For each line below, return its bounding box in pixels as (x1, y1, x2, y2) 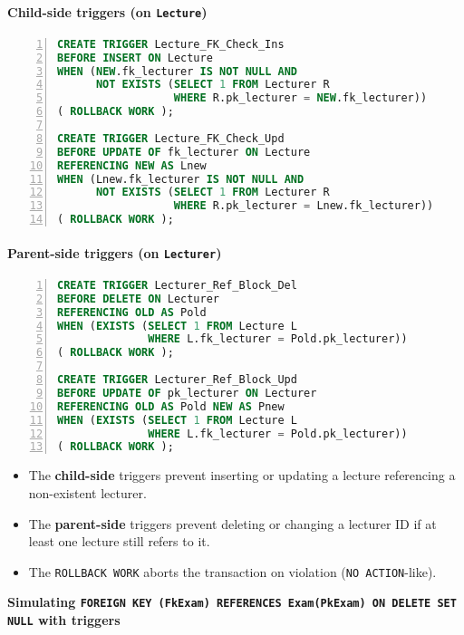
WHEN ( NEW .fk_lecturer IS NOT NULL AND (57, 64, 297, 78)
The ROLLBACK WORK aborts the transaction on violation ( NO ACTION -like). (28, 562, 437, 581)
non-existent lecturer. (28, 483, 147, 502)
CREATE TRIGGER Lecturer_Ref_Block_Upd (57, 373, 297, 387)
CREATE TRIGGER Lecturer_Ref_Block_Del (57, 278, 297, 292)
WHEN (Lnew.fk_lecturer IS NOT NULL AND (57, 172, 304, 186)
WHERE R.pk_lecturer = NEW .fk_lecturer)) (173, 91, 428, 105)
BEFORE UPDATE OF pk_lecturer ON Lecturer (57, 386, 317, 399)
